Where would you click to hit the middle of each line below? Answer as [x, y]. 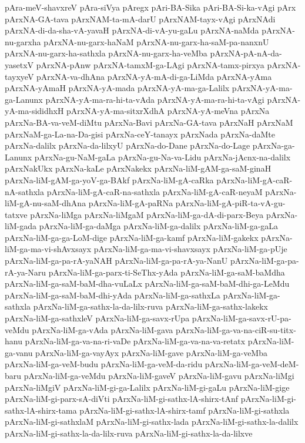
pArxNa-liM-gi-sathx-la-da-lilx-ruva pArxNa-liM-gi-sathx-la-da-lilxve [129, 433]
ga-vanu [19, 352]
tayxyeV [19, 76]
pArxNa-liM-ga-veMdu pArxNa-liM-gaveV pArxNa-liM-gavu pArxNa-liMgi [159, 375]
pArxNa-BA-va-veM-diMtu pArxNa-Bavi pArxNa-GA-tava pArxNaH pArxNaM [149, 122]
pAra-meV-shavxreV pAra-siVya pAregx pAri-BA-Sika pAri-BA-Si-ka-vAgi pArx [150, 7]
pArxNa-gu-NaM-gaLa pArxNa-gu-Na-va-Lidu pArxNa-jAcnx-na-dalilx [162, 157]
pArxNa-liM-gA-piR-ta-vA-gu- [230, 203]
